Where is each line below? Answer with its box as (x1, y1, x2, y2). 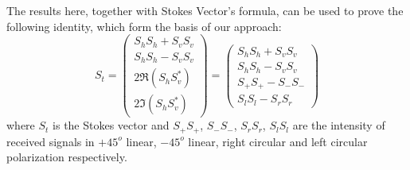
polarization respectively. (6, 149, 127, 165)
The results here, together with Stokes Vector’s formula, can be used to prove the (6, 2, 404, 18)
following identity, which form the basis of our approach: (6, 17, 282, 34)
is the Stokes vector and (53, 117, 170, 133)
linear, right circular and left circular (188, 133, 368, 149)
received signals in (6, 133, 95, 149)
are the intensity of (292, 117, 385, 133)
